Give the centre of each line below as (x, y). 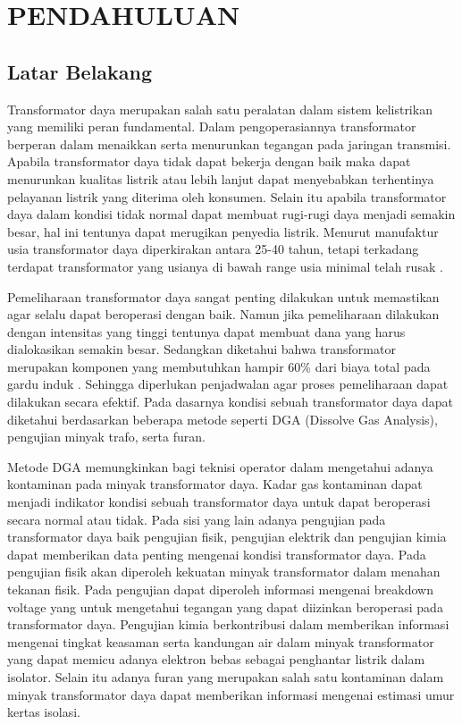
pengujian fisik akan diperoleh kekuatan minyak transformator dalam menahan (224, 572)
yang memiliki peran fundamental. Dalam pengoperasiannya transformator (212, 126)
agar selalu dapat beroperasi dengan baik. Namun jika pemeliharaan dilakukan (223, 314)
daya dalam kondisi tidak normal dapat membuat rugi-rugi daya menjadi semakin (231, 214)
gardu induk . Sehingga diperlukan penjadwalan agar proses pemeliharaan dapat (228, 384)
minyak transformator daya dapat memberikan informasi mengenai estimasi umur (231, 694)
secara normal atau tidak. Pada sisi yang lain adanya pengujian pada (197, 519)
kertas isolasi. (44, 712)
